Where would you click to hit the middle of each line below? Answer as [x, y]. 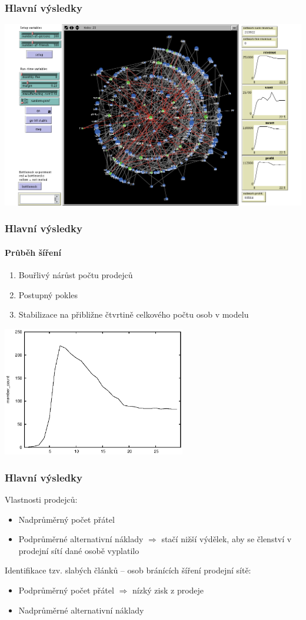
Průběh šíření [33, 252]
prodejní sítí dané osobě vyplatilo [79, 550]
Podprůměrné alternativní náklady [81, 539]
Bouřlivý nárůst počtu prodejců [76, 275]
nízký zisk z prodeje [168, 590]
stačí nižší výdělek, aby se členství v [227, 539]
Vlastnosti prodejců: [41, 499]
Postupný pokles [48, 294]
